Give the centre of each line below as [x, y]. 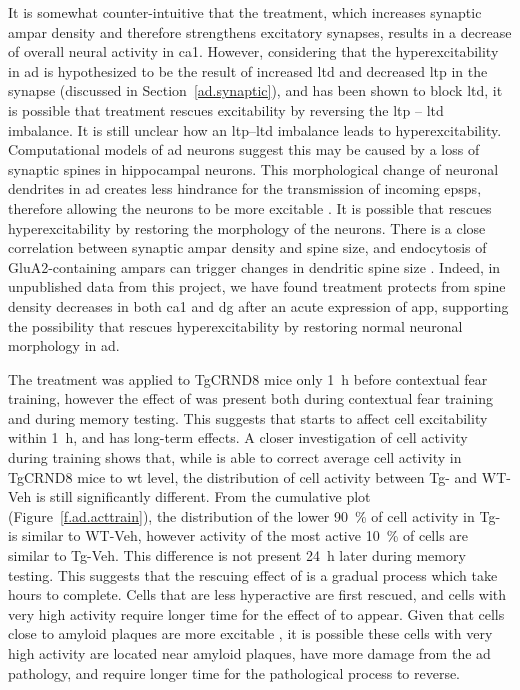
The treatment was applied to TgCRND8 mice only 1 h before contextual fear [248, 378]
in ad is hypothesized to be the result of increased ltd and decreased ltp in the [248, 70]
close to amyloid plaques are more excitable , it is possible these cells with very [250, 633]
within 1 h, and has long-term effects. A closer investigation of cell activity [238, 437]
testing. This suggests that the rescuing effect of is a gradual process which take [253, 574]
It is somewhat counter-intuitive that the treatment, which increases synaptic [245, 12]
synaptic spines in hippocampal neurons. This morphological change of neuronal [253, 168]
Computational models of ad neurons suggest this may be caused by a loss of [244, 149]
